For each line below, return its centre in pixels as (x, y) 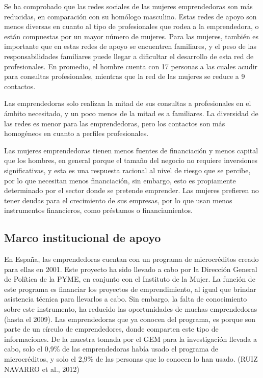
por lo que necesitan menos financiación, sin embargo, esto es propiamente (120, 180)
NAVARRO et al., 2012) (42, 369)
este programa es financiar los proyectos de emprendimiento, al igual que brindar (130, 289)
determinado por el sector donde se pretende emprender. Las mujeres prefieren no (131, 190)
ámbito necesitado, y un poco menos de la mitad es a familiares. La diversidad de (131, 113)
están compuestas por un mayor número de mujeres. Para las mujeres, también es (131, 36)
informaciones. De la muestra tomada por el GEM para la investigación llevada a (130, 339)
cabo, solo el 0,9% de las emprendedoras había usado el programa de (111, 349)
